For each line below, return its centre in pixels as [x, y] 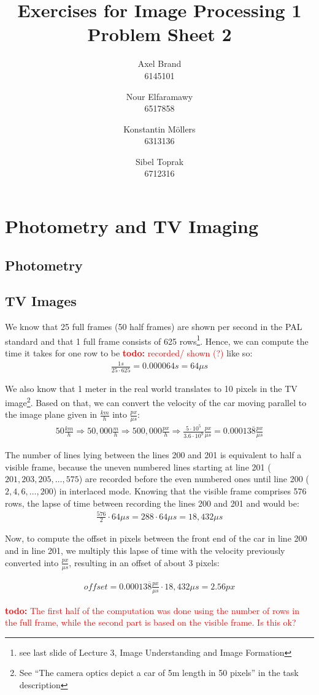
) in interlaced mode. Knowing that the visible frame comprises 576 [180, 490]
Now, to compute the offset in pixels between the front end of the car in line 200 [156, 538]
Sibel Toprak [159, 161]
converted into [32, 562]
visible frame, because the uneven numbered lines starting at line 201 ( [138, 467]
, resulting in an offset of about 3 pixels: [144, 562]
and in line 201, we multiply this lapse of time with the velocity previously [145, 551]
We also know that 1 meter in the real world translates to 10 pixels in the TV [151, 388]
